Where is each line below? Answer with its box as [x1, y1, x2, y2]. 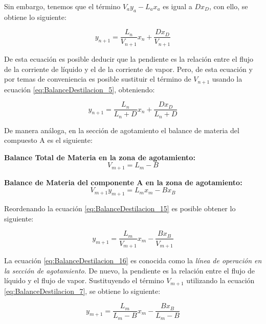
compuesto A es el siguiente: [4, 135, 93, 145]
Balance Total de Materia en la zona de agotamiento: [4, 152, 195, 162]
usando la [212, 73, 242, 84]
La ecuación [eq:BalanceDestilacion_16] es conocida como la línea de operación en [4, 255, 262, 265]
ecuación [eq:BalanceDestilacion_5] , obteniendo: [4, 84, 155, 94]
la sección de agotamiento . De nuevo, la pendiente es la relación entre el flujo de [4, 265, 255, 276]
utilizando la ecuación [186, 275, 255, 286]
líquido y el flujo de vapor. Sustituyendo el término [4, 275, 164, 286]
